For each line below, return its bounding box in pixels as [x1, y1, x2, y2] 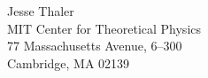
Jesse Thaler [7, 2, 74, 19]
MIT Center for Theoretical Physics [7, 19, 202, 37]
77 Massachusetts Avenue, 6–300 [7, 36, 182, 55]
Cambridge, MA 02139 [7, 53, 130, 72]
